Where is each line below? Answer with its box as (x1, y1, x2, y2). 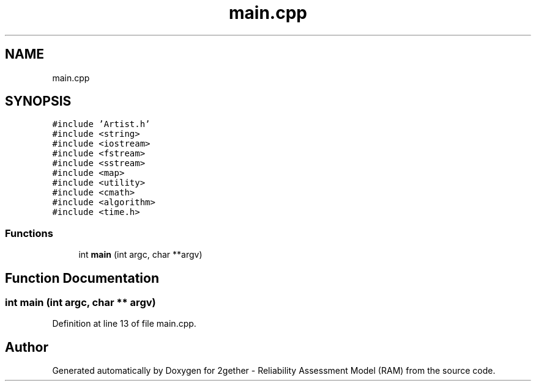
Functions (5, 227, 53, 239)
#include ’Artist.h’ (52, 119, 151, 129)
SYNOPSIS (5, 93, 72, 109)
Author (5, 339, 48, 355)
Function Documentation (5, 270, 159, 286)
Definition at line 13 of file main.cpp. (52, 318, 196, 329)
